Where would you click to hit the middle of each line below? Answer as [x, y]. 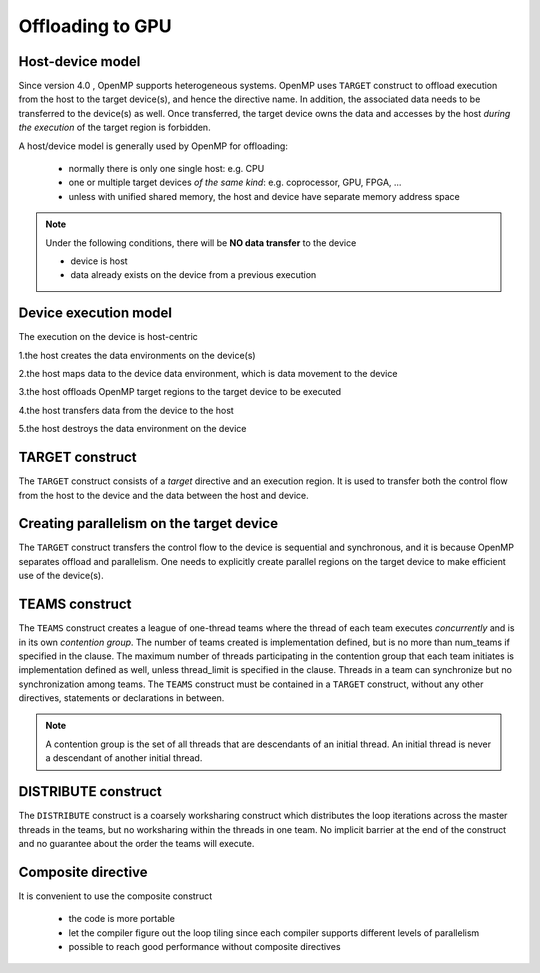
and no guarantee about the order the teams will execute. [136, 843]
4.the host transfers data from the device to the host [126, 410]
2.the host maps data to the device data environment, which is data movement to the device [208, 374]
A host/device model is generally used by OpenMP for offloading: [153, 146]
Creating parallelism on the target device [148, 523]
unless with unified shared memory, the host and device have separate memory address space [264, 196]
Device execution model [95, 313]
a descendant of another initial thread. [124, 758]
